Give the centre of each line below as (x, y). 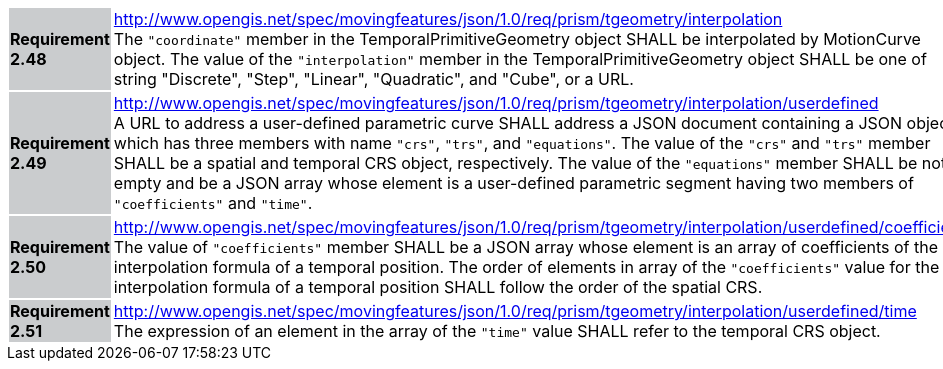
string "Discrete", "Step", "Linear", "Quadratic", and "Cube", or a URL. (373, 79)
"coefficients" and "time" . (213, 203)
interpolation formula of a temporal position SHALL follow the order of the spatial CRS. (438, 287)
